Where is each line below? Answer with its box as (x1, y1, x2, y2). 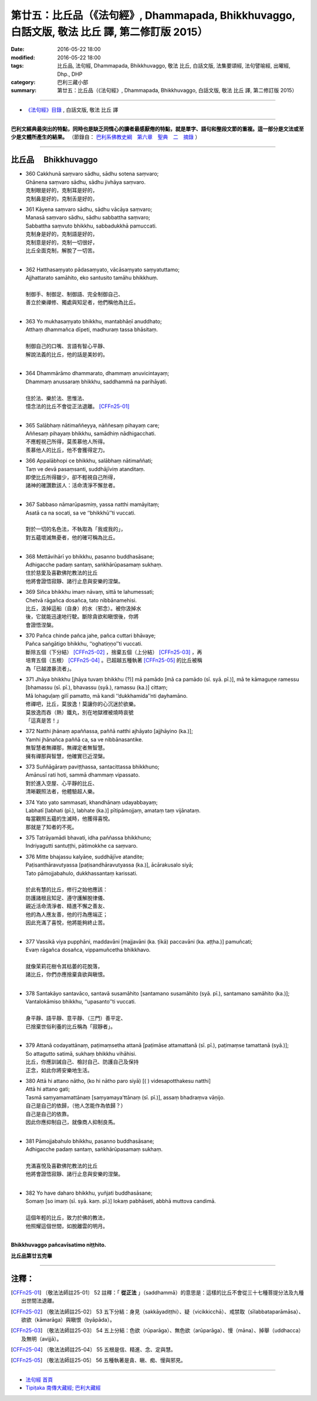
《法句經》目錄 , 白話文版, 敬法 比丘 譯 (25, 106, 119, 113)
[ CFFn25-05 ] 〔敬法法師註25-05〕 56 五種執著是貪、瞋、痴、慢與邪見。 (11, 1357, 186, 1364)
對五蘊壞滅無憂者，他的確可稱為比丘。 (25, 534, 119, 541)
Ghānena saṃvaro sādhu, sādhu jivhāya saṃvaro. (25, 178, 146, 185)
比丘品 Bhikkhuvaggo (11, 155, 98, 165)
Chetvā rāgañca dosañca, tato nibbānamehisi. (25, 597, 137, 604)
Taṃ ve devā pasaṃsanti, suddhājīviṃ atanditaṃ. (25, 465, 145, 473)
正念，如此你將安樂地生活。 (25, 1066, 93, 1074)
